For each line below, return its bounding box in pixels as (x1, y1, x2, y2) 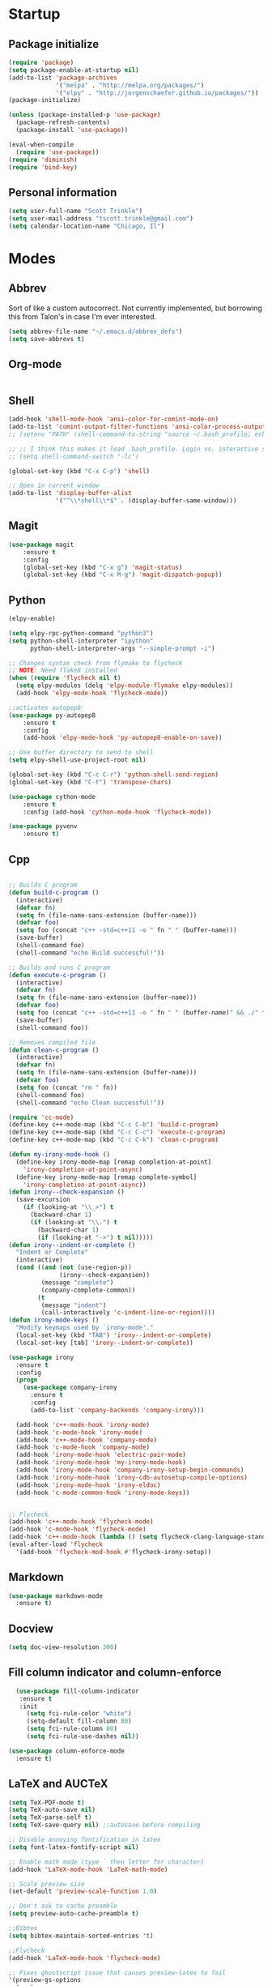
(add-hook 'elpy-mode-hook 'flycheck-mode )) (15, 690, 168, 698)
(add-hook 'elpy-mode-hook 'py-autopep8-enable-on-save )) (23, 734, 223, 742)
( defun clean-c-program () (8, 1046, 100, 1054)
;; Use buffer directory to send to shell (8, 749, 154, 757)
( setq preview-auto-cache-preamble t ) (8, 1910, 139, 1918)
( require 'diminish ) (8, 156, 79, 164)
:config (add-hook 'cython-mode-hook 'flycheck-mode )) (23, 808, 212, 816)
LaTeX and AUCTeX (8, 1777, 108, 1791)
